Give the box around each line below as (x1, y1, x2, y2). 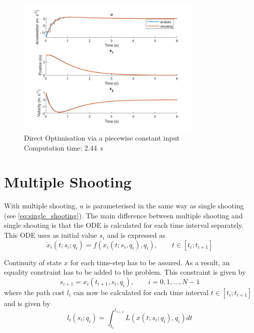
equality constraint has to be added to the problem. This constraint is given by (4, 267, 246, 277)
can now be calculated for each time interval (73, 287, 209, 297)
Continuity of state (4, 257, 62, 267)
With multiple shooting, (4, 200, 77, 211)
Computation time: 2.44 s (24, 142, 103, 153)
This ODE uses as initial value (4, 230, 97, 240)
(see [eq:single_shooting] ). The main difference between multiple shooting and (4, 210, 243, 220)
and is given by (4, 298, 50, 308)
